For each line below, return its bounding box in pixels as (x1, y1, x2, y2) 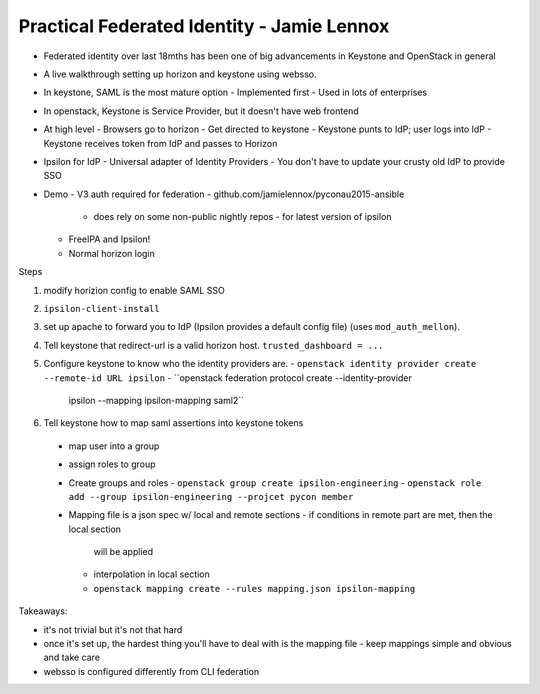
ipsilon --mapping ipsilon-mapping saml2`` (68, 394, 245, 406)
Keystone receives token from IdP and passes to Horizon (43, 137, 278, 149)
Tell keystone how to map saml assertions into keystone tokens (43, 417, 304, 429)
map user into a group (68, 440, 160, 452)
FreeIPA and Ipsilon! (68, 233, 151, 245)
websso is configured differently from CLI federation (43, 665, 260, 677)
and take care (43, 651, 100, 664)
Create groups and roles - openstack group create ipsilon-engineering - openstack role (68, 476, 482, 489)
